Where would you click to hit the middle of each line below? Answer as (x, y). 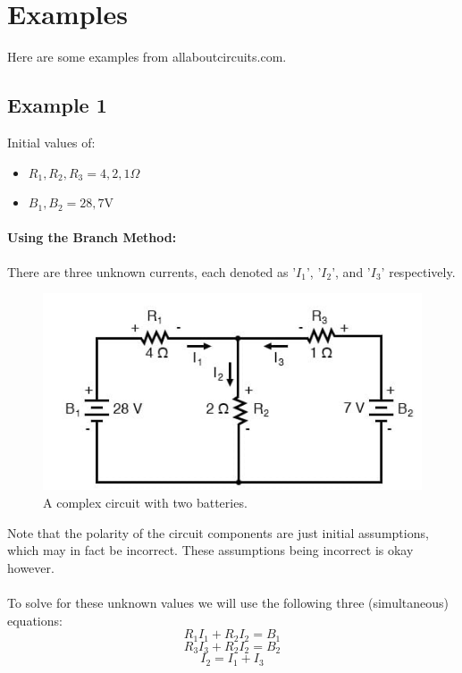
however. (31, 567)
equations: (35, 620)
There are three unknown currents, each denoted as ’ (152, 271)
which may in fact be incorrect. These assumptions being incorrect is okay (210, 550)
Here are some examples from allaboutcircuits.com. (147, 57)
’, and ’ (351, 271)
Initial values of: (51, 142)
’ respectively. (418, 271)
